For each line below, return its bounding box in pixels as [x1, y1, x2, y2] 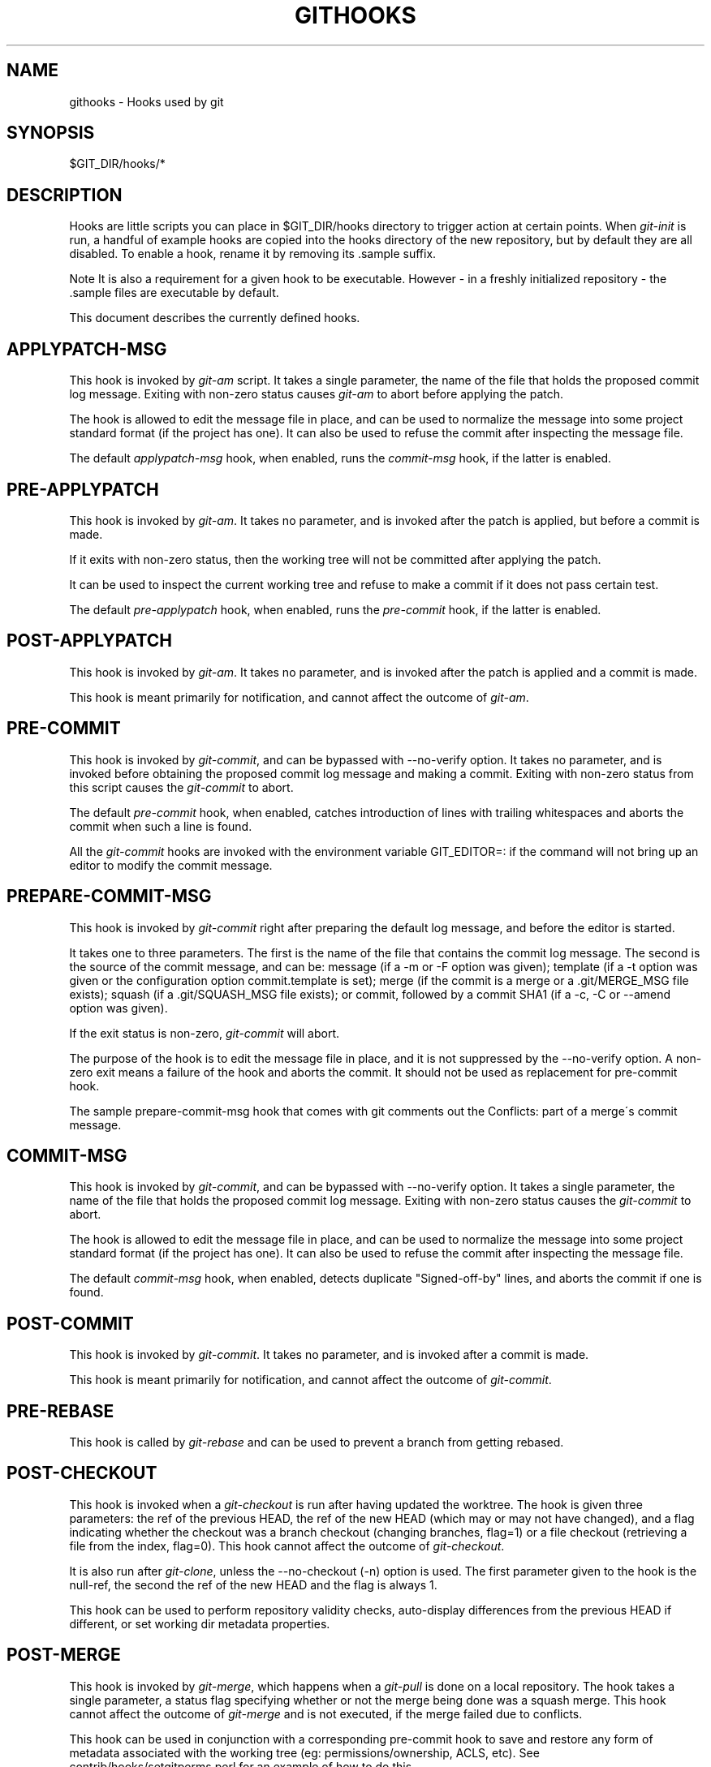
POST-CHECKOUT [6, 1463, 157, 1484]
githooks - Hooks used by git [69, 94, 224, 109]
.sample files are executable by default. [69, 286, 279, 300]
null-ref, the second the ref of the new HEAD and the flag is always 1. [69, 1577, 437, 1592]
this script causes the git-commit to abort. [69, 780, 294, 794]
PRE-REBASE [6, 1400, 114, 1421]
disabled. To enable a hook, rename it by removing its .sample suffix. [69, 247, 437, 261]
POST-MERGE [6, 1644, 121, 1666]
